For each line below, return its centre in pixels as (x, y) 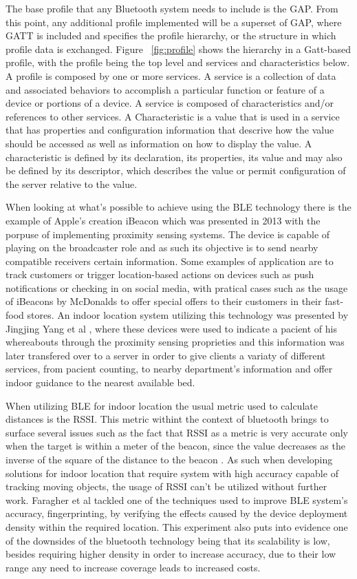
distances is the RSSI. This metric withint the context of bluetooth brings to (167, 419)
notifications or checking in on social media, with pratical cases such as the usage (177, 287)
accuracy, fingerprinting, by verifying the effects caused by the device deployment (177, 513)
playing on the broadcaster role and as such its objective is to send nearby (162, 248)
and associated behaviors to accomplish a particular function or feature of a (165, 89)
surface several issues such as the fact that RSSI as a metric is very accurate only (177, 432)
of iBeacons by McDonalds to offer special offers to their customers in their (164, 301)
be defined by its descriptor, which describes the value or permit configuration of (176, 170)
